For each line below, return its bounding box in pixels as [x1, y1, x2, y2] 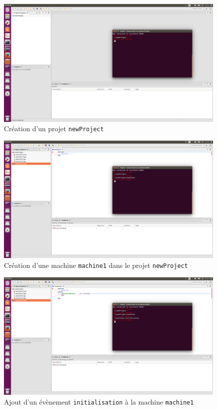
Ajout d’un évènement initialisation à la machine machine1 [4, 396, 194, 407]
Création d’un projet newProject [4, 123, 104, 134]
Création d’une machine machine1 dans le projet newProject [4, 260, 188, 270]
